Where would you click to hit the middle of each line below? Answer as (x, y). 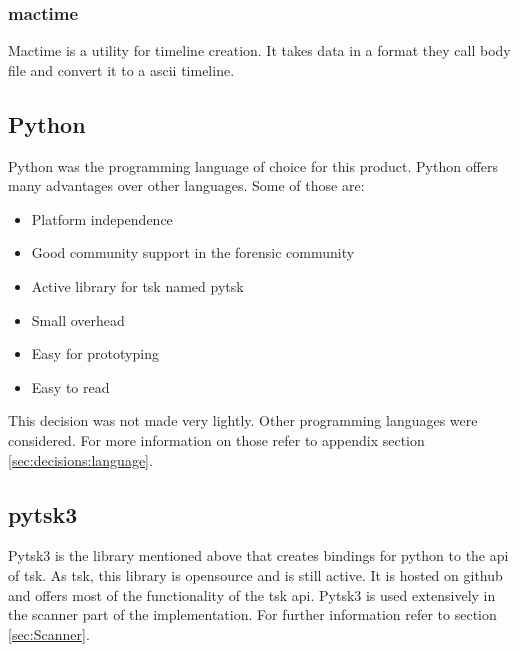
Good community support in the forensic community (193, 252)
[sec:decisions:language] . (80, 459)
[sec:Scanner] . (49, 633)
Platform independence (102, 218)
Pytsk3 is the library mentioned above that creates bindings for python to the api (258, 555)
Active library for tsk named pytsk (137, 285)
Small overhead (78, 319)
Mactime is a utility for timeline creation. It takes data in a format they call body (259, 50)
